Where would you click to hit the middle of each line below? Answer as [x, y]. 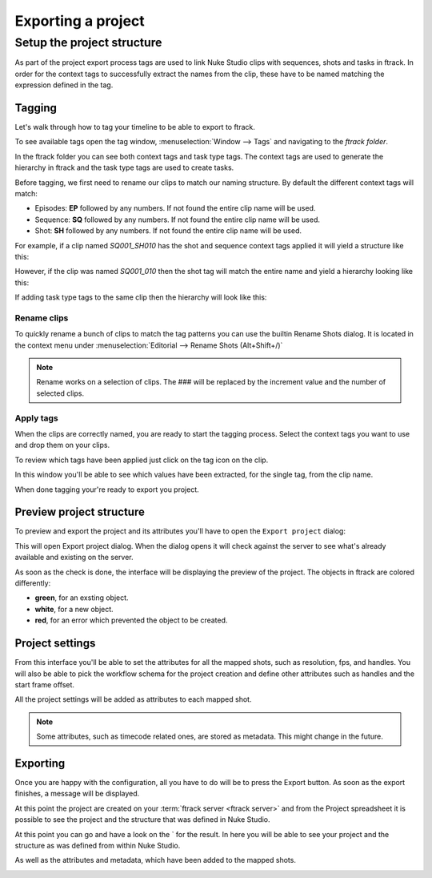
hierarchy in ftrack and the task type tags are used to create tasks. [124, 167]
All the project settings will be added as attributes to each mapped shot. [133, 699]
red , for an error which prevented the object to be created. [131, 620]
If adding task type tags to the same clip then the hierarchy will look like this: [141, 297]
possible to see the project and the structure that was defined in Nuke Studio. [143, 820]
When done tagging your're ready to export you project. [107, 489]
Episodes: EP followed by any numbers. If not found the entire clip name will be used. [175, 208]
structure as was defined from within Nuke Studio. [98, 845]
